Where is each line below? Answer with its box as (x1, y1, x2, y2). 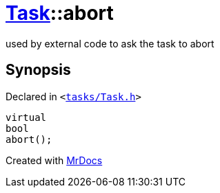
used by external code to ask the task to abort (6, 37, 214, 49)
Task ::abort (6, 1, 114, 25)
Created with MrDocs (6, 154, 103, 166)
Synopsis (6, 61, 71, 79)
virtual (6, 111, 47, 123)
